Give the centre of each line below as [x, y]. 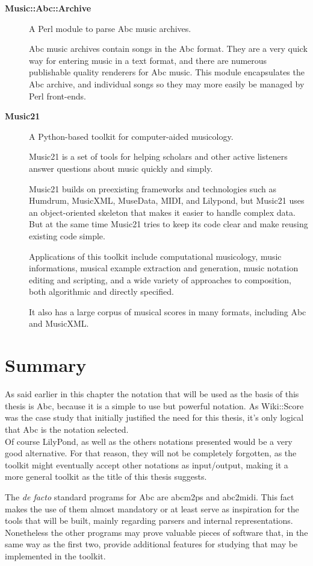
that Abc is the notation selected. [67, 429]
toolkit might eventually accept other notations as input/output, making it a [147, 464]
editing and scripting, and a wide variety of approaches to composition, [160, 279]
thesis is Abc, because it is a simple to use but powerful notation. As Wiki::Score [154, 405]
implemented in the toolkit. [55, 555]
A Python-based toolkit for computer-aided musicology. [131, 136]
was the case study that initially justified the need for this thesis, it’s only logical [154, 417]
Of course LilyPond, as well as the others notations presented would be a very [149, 441]
